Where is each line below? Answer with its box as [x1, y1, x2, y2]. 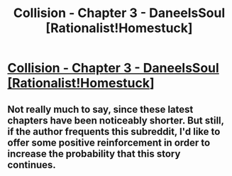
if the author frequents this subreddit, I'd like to [7, 126, 221, 138]
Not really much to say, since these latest [7, 103, 194, 115]
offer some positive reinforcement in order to [7, 136, 211, 148]
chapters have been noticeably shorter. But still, [7, 114, 225, 126]
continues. [7, 158, 57, 171]
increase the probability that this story [7, 148, 181, 160]
